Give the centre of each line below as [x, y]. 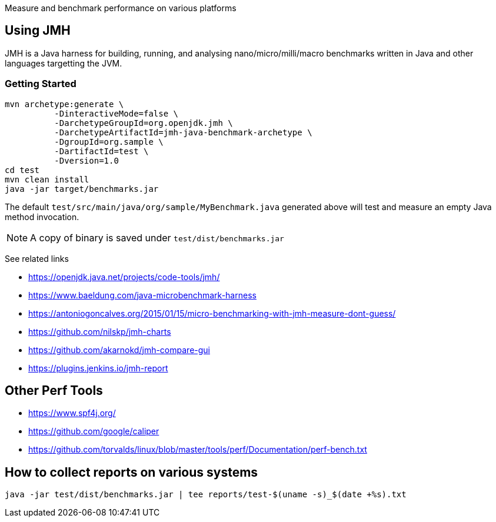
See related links [37, 258]
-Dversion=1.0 [86, 160]
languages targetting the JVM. [64, 63]
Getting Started [41, 84]
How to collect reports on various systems [132, 472]
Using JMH [38, 31]
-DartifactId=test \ [101, 151]
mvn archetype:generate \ [64, 104]
